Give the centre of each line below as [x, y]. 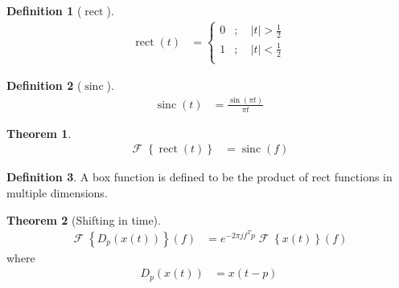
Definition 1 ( [44, 10]
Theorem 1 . [39, 133]
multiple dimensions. [57, 192]
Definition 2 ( [44, 85]
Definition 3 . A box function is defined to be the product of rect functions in [199, 177]
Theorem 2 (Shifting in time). [84, 219]
